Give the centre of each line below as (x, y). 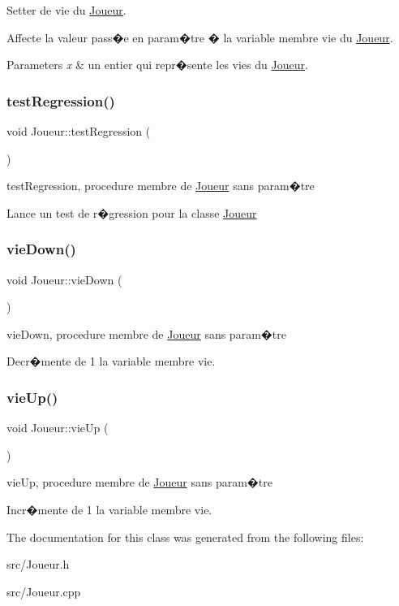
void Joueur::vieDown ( (64, 279)
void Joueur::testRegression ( (79, 131)
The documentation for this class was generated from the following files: (185, 537)
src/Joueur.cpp (44, 591)
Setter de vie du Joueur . (66, 10)
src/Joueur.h (38, 564)
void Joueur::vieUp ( (58, 428)
